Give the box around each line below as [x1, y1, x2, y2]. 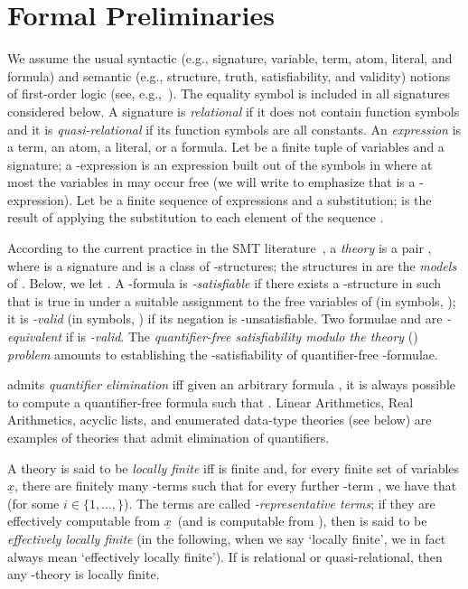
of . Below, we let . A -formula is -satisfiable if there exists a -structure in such [7, 274, 442, 293]
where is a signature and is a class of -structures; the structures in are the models [7, 256, 457, 275]
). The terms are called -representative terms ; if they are [124, 493, 435, 512]
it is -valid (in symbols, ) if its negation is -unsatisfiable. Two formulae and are [7, 309, 443, 328]
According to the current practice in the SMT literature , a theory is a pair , [7, 238, 432, 257]
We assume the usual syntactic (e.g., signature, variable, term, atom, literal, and [7, 49, 453, 68]
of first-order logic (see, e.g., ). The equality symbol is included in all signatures [7, 84, 450, 103]
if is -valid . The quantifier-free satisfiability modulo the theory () [65, 327, 418, 346]
